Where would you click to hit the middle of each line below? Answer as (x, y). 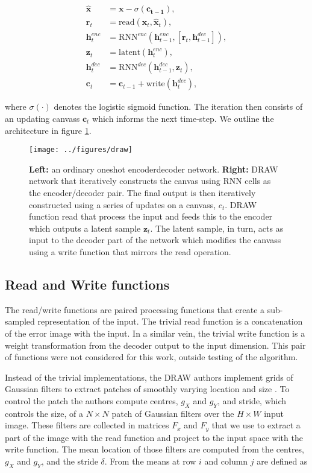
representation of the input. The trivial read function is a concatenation (170, 321)
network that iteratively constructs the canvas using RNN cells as (150, 181)
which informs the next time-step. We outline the (183, 118)
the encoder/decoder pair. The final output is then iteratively (142, 193)
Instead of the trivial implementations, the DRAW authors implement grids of (149, 377)
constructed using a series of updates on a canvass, (123, 204)
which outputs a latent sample (85, 228)
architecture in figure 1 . (48, 130)
